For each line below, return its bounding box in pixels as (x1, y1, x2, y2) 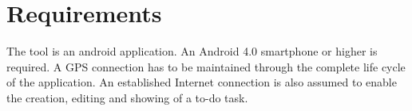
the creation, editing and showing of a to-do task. (6, 89, 248, 105)
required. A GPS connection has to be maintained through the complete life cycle (6, 58, 406, 75)
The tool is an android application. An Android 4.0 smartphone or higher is (6, 43, 378, 59)
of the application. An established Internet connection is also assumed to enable (6, 74, 397, 90)
